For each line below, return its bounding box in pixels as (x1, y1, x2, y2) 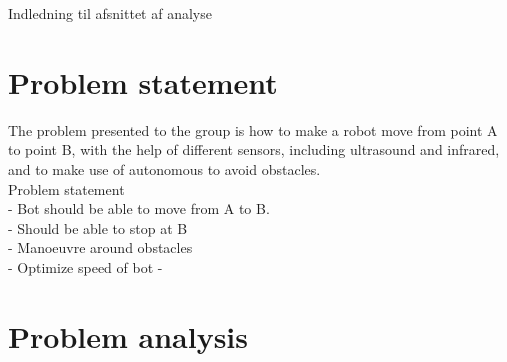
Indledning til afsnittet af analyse (8, 3, 212, 23)
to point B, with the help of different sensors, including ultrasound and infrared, (8, 139, 500, 160)
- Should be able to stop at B (8, 217, 188, 238)
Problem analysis (8, 315, 248, 356)
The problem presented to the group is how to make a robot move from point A (8, 119, 498, 140)
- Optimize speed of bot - (8, 256, 163, 277)
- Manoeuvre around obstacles (8, 237, 193, 258)
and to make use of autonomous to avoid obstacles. (8, 158, 321, 179)
